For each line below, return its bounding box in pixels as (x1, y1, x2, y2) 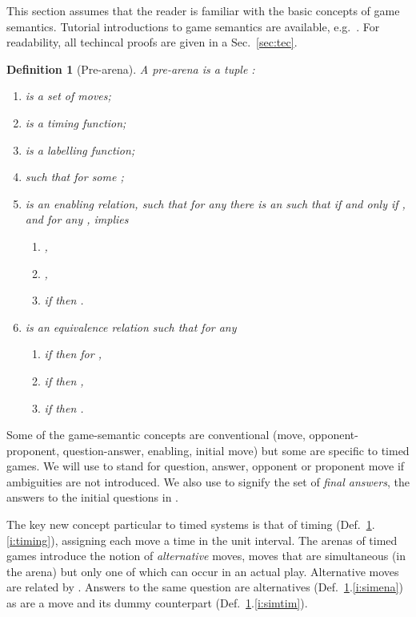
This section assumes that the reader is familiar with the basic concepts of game (6, 2, 400, 18)
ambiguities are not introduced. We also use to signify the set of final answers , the (6, 473, 410, 490)
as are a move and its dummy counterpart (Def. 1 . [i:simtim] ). (6, 595, 308, 611)
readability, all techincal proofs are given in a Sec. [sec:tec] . (6, 34, 298, 50)
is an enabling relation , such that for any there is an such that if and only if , (25, 195, 406, 212)
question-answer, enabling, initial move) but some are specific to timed (62, 442, 410, 458)
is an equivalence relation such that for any (25, 318, 237, 335)
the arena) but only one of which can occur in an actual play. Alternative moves (6, 563, 399, 579)
